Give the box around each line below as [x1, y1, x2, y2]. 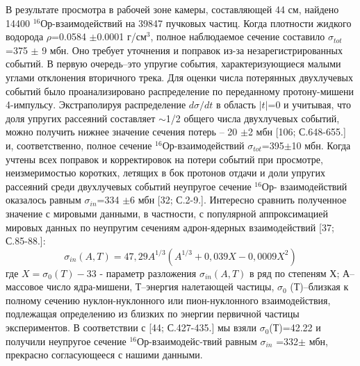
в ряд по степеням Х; [249, 265, 340, 280]
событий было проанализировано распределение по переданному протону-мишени [6, 83, 354, 98]
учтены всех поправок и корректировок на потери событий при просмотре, [6, 151, 323, 166]
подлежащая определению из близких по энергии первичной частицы [6, 306, 300, 321]
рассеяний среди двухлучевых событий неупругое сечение [6, 178, 252, 193]
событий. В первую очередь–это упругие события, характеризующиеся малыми [6, 56, 341, 71]
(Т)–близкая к [290, 279, 349, 294]
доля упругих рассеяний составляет [6, 110, 156, 125]
